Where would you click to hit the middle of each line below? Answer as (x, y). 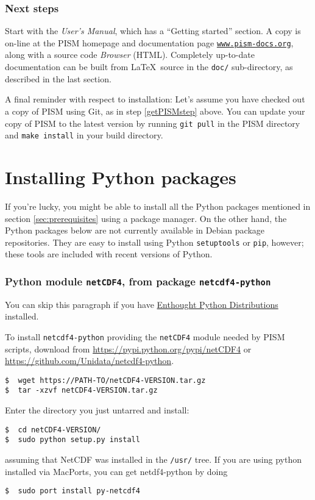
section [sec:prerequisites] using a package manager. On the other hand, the (146, 218)
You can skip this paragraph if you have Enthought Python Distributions (142, 304)
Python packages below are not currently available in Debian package (135, 230)
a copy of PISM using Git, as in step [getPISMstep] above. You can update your (155, 111)
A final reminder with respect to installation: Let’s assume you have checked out (155, 99)
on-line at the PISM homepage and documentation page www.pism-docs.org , (149, 42)
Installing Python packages (121, 177)
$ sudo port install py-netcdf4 (73, 491)
